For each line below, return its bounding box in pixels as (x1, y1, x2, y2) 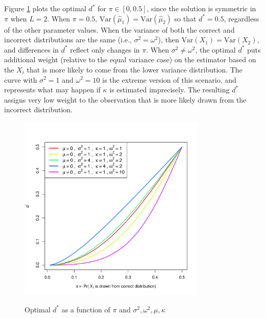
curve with (4, 74, 37, 85)
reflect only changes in (70, 44, 140, 55)
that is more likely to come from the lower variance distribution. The (27, 64, 243, 75)
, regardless (224, 13, 259, 23)
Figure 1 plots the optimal (4, 3, 86, 13)
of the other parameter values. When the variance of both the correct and (4, 24, 235, 35)
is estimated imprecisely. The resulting (109, 84, 230, 95)
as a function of (61, 304, 110, 314)
